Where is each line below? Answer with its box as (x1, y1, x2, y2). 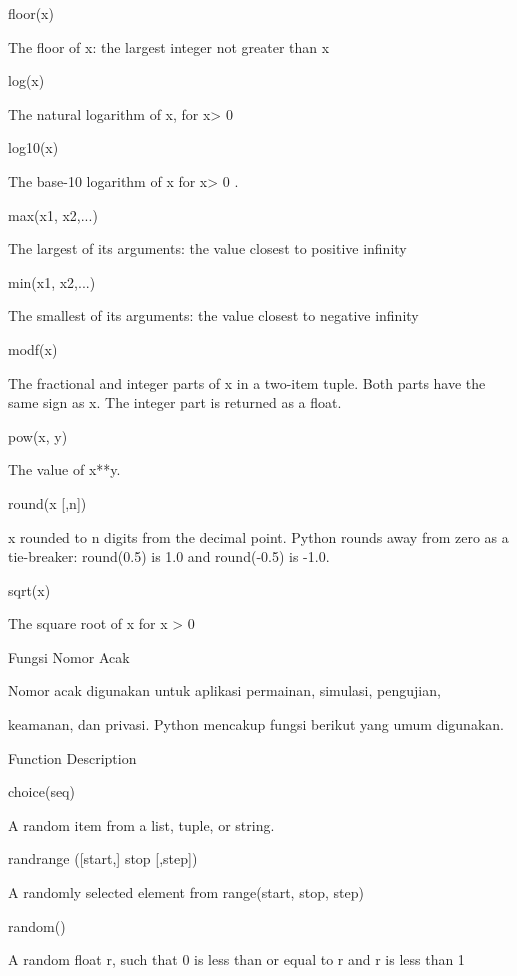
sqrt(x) (8, 579, 51, 600)
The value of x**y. (8, 459, 121, 480)
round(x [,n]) (8, 492, 87, 513)
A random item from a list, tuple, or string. (8, 814, 275, 835)
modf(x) (8, 338, 58, 359)
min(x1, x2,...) (8, 271, 96, 292)
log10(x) (8, 137, 59, 158)
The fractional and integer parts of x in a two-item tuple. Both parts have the (8, 372, 486, 393)
